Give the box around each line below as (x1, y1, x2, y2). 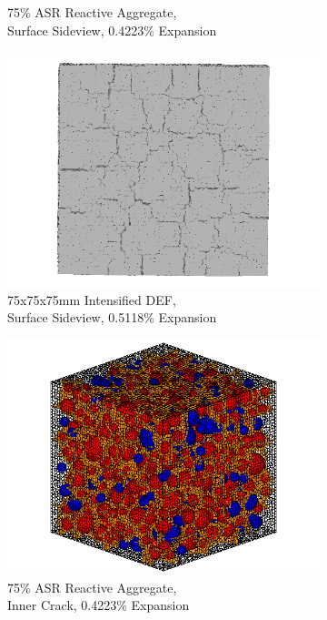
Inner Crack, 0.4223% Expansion (7, 595, 190, 615)
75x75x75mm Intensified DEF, (7, 290, 176, 309)
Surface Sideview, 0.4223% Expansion (7, 20, 217, 39)
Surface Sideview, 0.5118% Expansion (7, 308, 217, 327)
